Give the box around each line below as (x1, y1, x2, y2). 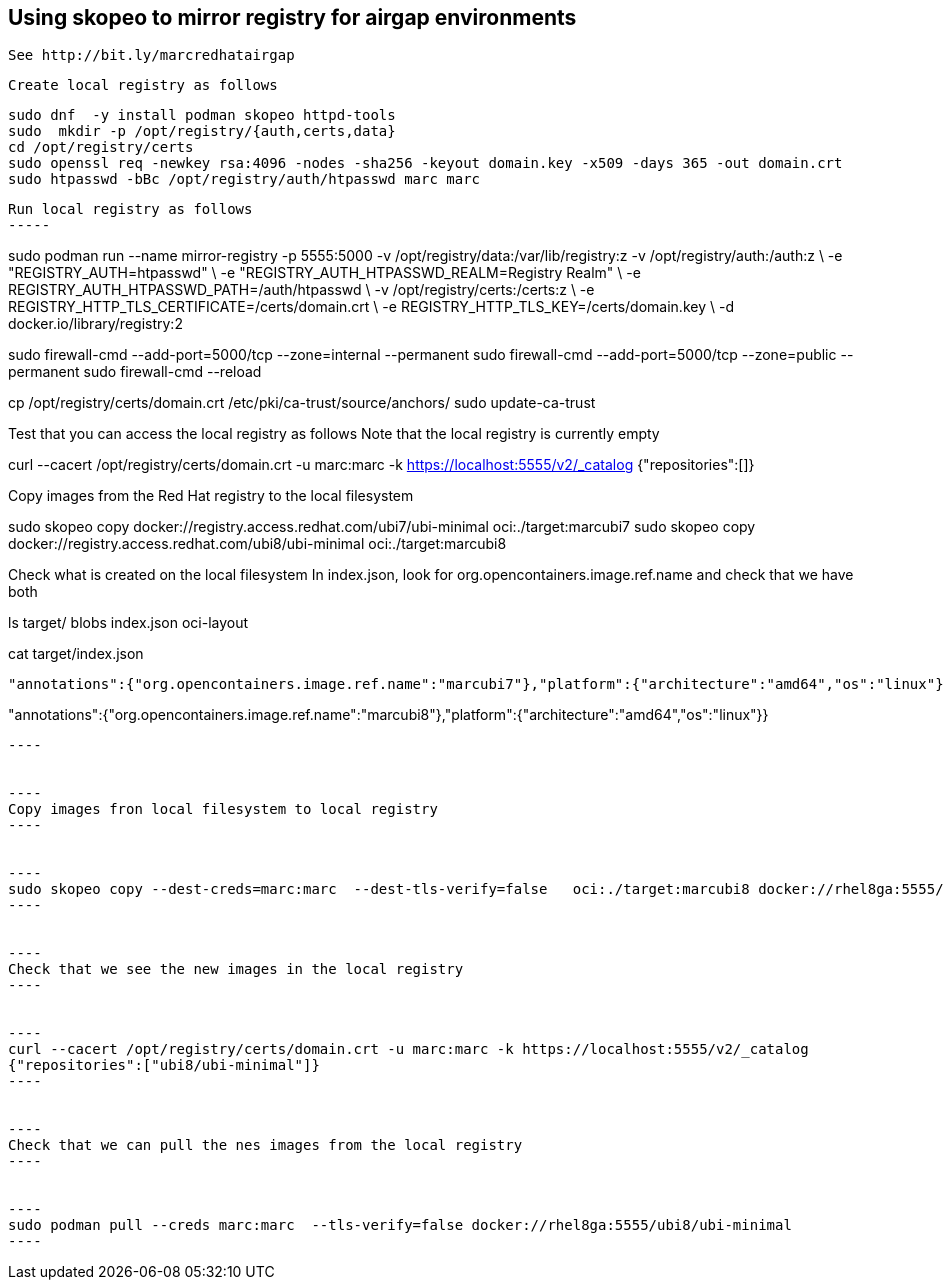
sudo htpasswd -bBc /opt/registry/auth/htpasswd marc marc (8, 171, 481, 188)
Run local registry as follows (8, 201, 253, 218)
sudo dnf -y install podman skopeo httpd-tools (8, 107, 396, 124)
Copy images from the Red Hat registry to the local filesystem (8, 487, 414, 505)
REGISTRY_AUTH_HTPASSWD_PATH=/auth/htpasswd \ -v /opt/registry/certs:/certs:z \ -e (8, 281, 595, 299)
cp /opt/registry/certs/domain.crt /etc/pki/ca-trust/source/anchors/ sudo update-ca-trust (8, 394, 596, 412)
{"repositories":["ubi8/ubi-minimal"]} (8, 1057, 320, 1074)
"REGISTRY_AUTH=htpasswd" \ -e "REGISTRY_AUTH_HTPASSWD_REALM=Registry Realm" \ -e (8, 264, 641, 282)
